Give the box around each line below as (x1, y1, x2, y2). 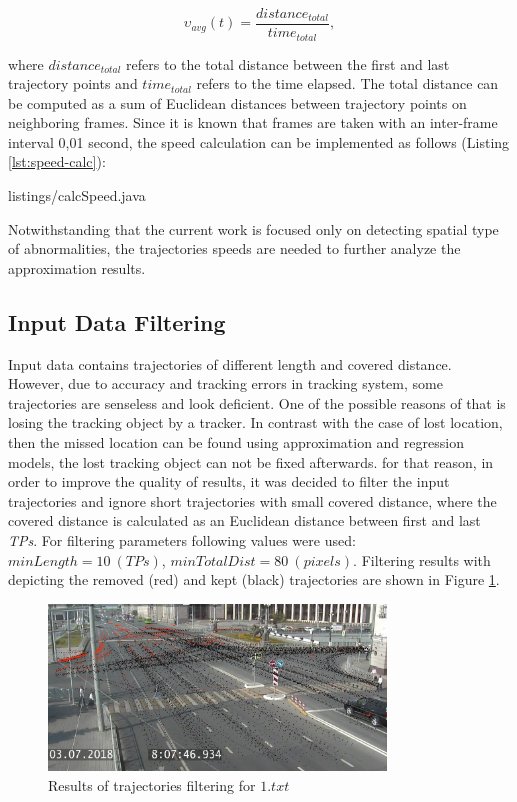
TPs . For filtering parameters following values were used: (8, 530, 356, 550)
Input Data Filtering (8, 306, 226, 337)
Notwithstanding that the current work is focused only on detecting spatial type (8, 218, 499, 239)
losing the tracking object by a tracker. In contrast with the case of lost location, (8, 412, 503, 433)
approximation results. (8, 257, 146, 278)
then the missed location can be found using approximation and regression (8, 432, 464, 453)
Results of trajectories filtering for (48, 774, 256, 795)
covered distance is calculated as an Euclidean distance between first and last (8, 510, 481, 531)
